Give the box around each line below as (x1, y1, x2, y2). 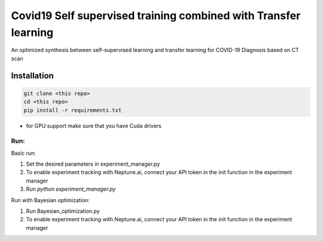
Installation (11, 71, 54, 81)
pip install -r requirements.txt (23, 106, 122, 114)
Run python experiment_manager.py (26, 185, 116, 193)
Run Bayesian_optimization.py (26, 207, 100, 215)
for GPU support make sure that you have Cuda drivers (26, 122, 161, 129)
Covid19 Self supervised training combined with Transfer (11, 9, 301, 22)
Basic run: (11, 150, 36, 157)
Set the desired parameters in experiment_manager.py (26, 160, 160, 167)
